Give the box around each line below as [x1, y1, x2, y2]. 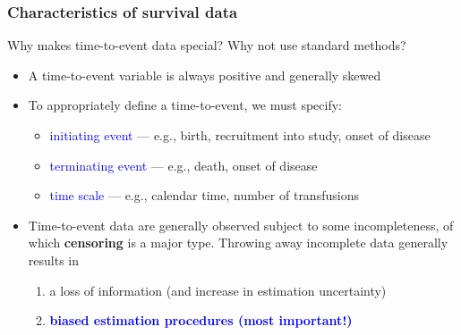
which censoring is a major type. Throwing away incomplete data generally [28, 233, 448, 252]
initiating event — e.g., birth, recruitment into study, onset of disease [49, 126, 431, 144]
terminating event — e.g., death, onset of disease [49, 155, 318, 174]
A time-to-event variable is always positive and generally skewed [28, 65, 381, 84]
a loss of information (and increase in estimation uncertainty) [49, 281, 387, 299]
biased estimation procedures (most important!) [49, 311, 353, 330]
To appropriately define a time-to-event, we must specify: [28, 96, 343, 114]
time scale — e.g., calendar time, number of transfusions [49, 186, 359, 205]
